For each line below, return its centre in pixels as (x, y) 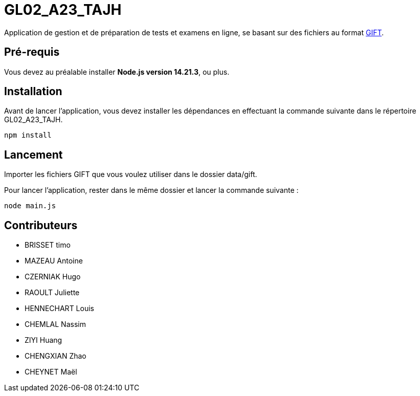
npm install (28, 135)
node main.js (30, 206)
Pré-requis (32, 52)
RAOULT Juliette (52, 293)
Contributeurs (41, 225)
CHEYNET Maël (51, 372)
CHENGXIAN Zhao (56, 356)
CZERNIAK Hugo (53, 277)
